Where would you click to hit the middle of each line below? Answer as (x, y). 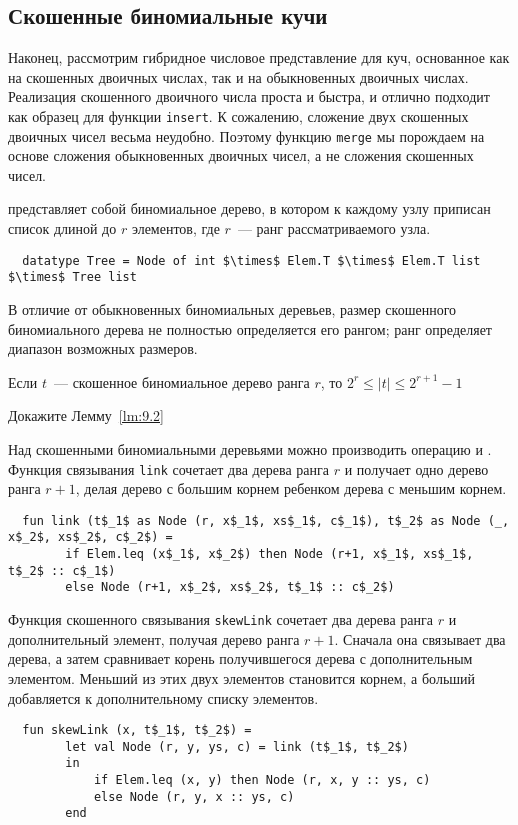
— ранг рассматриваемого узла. (334, 228)
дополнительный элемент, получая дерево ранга (154, 638)
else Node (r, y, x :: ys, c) (194, 796)
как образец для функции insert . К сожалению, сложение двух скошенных (238, 115)
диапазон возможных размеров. (103, 348)
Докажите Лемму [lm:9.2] (86, 415)
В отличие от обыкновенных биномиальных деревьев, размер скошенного (232, 308)
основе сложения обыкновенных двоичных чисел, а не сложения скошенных (241, 155)
